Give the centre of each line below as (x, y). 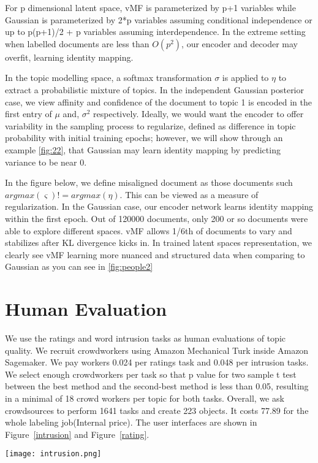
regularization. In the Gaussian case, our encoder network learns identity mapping (159, 206)
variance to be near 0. (46, 162)
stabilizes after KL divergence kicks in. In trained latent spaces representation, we (158, 243)
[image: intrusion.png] (53, 454)
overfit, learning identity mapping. (69, 57)
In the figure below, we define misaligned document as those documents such (149, 182)
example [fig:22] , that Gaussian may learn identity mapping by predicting (143, 149)
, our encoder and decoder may (240, 43)
